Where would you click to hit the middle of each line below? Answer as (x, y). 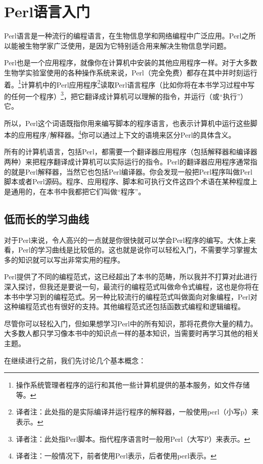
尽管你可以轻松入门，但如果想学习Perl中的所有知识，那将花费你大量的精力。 (131, 323)
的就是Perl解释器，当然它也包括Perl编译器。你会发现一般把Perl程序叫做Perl (128, 171)
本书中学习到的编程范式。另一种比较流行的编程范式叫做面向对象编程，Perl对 (131, 296)
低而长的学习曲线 (47, 218)
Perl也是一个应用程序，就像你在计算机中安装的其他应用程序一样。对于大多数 (131, 62)
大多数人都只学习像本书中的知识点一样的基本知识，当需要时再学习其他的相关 (131, 333)
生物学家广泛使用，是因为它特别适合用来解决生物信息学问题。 (128, 45)
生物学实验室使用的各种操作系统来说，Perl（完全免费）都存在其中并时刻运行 (131, 72)
